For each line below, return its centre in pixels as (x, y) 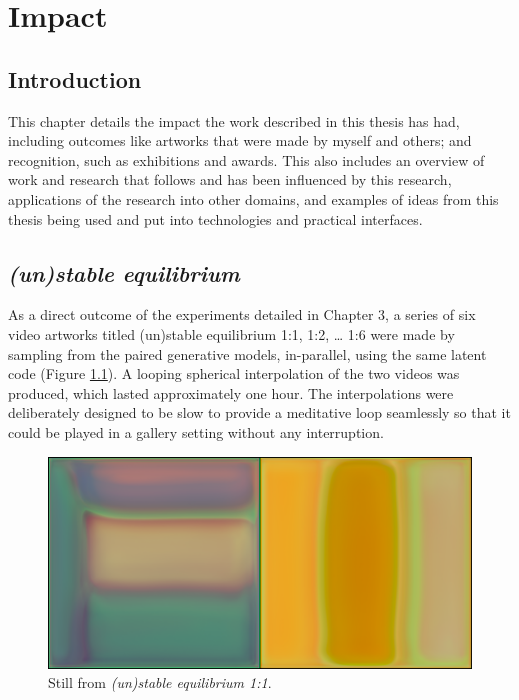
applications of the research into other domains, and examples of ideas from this (253, 198)
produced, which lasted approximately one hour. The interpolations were (231, 392)
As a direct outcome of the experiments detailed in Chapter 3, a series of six (242, 314)
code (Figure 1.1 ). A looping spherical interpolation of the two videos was (234, 373)
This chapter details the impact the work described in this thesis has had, (234, 120)
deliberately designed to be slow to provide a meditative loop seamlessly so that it (259, 412)
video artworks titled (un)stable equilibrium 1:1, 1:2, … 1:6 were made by (231, 333)
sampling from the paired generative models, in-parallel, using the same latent (247, 353)
